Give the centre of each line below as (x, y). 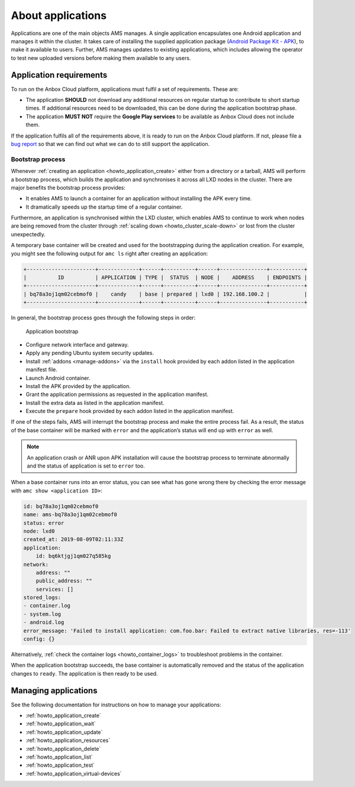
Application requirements (59, 75)
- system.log (42, 614)
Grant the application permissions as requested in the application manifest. (117, 395)
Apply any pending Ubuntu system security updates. (90, 353)
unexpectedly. (28, 234)
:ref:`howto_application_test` (60, 765)
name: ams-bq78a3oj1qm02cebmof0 (70, 515)
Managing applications (54, 690)
